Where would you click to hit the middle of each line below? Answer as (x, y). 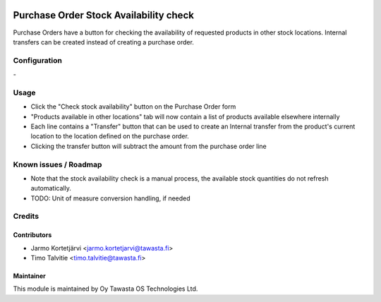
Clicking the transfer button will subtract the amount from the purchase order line (149, 146)
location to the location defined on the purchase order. (110, 136)
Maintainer (29, 276)
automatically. (51, 188)
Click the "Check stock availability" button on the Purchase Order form (133, 107)
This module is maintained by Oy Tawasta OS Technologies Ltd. (105, 289)
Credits (26, 217)
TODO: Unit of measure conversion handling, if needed (110, 198)
